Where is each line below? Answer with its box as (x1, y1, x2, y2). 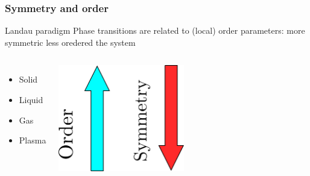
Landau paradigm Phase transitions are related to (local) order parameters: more (5, 24, 305, 37)
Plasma (19, 134, 46, 146)
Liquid (19, 93, 43, 105)
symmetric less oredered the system (5, 36, 136, 48)
